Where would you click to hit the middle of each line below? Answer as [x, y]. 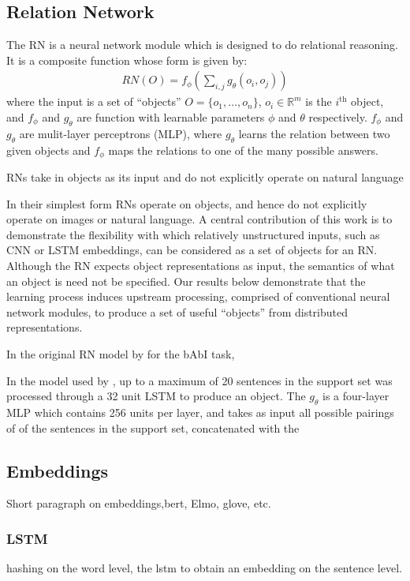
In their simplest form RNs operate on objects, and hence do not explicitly [187, 203]
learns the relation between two [314, 133]
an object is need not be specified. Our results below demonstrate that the [186, 281]
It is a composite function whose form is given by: [127, 60]
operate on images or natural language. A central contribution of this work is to [199, 219]
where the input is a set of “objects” [94, 101]
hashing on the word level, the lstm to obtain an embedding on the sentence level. [204, 568]
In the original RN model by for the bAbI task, [121, 354]
